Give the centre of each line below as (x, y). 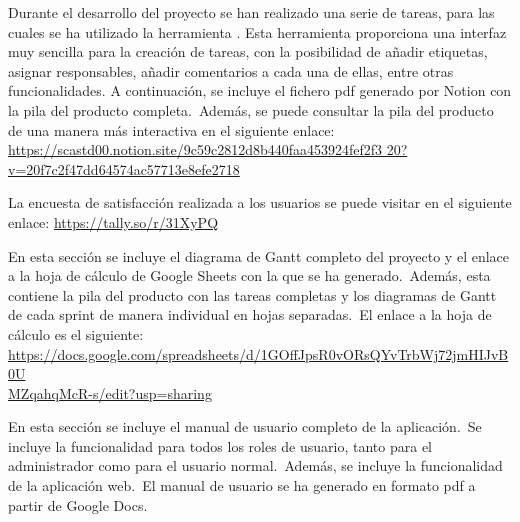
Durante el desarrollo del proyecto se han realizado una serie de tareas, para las (251, 12)
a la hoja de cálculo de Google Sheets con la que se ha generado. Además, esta (249, 275)
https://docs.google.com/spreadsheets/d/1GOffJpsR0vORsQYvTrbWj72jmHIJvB (258, 353)
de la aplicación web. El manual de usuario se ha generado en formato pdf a (242, 485)
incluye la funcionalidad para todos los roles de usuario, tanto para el (220, 445)
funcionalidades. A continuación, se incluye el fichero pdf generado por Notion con (260, 90)
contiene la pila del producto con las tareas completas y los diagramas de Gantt (252, 294)
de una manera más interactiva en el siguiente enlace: (171, 129)
